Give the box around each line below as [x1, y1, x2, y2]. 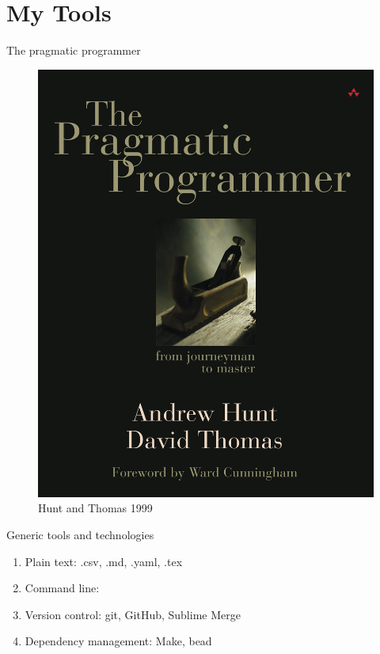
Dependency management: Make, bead [25, 633, 212, 649]
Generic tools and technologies [6, 526, 154, 542]
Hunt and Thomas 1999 [38, 500, 153, 516]
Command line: [25, 580, 100, 596]
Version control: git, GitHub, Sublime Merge [25, 606, 241, 622]
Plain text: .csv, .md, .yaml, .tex [25, 553, 183, 569]
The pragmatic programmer [6, 42, 141, 59]
